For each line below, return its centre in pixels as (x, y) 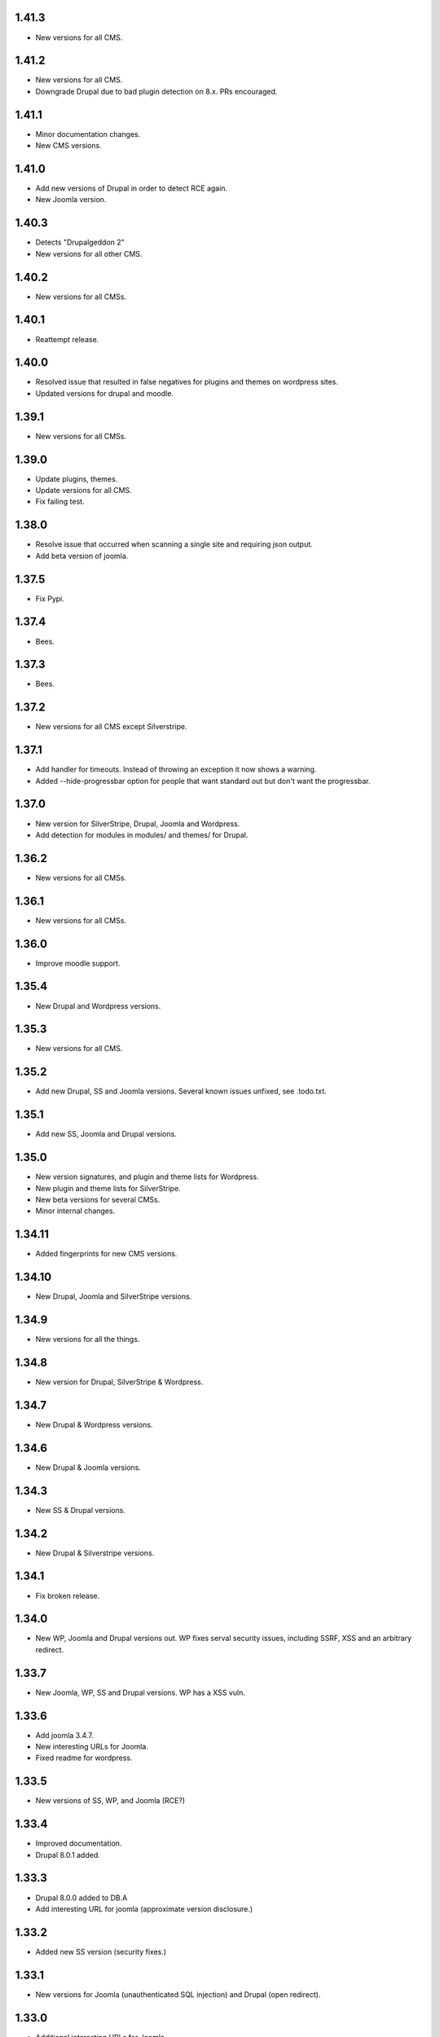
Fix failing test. (60, 502)
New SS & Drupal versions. (81, 1510)
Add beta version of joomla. (82, 556)
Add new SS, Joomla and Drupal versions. (106, 1134)
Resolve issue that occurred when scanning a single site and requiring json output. (174, 544)
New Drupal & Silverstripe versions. (95, 1553)
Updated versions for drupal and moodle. (105, 393)
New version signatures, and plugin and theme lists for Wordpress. (147, 1177)
